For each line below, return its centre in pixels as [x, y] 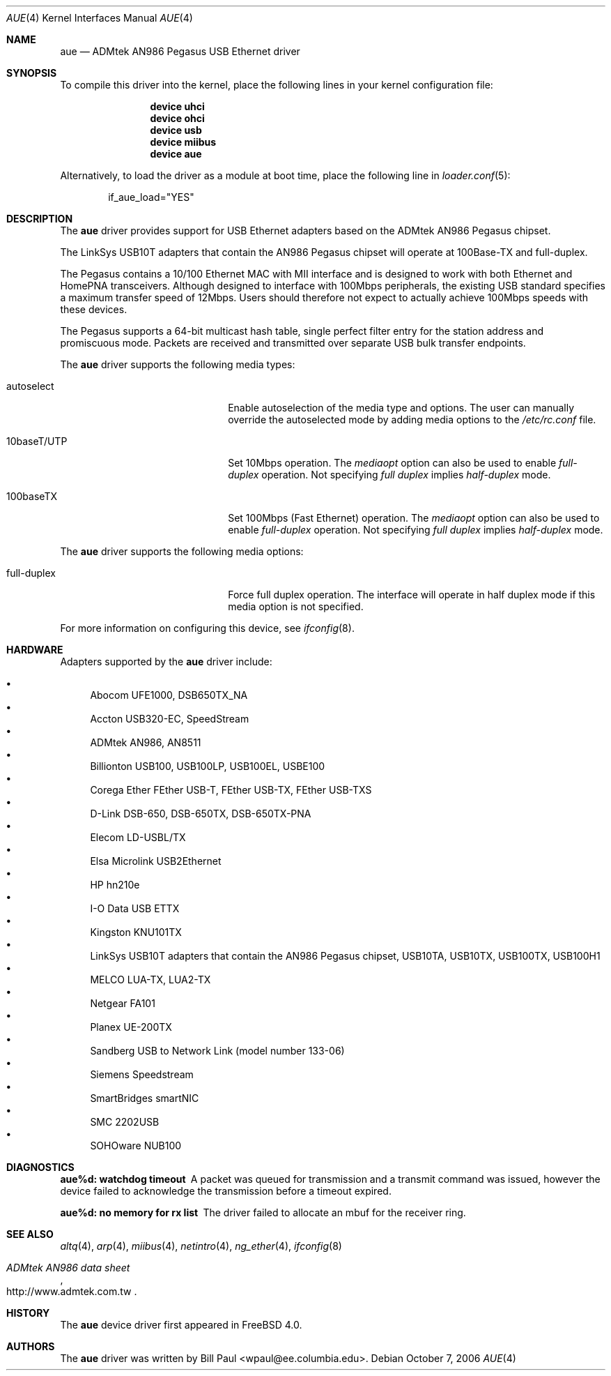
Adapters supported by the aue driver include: [166, 661]
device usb [176, 130]
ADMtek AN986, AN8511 [146, 742]
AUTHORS [31, 1346]
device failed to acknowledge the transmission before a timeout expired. [226, 1191]
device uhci [177, 106]
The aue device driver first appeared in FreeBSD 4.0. [181, 1325]
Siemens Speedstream [142, 1074]
